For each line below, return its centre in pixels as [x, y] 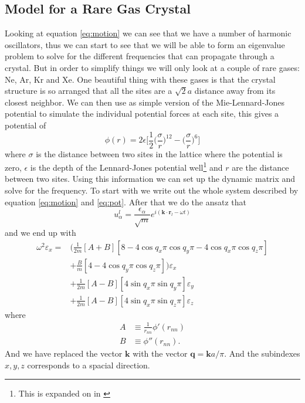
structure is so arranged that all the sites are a [89, 91]
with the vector [160, 353]
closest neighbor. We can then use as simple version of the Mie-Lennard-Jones [145, 102]
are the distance [260, 167]
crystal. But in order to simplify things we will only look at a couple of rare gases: [152, 67]
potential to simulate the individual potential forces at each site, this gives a [142, 114]
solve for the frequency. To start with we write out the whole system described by [152, 190]
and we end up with [40, 233]
